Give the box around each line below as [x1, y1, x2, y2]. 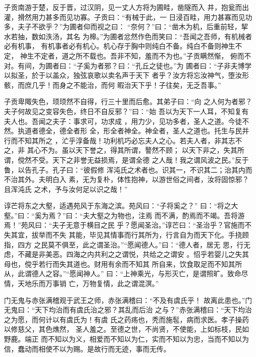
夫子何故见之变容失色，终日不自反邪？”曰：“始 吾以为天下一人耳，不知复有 [4, 106, 249, 116]
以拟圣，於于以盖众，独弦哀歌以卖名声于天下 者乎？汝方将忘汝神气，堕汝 [4, 70, 242, 80]
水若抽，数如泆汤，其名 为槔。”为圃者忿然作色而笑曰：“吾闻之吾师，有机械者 [4, 31, 252, 41]
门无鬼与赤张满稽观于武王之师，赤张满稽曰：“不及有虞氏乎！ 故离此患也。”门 [4, 295, 252, 305]
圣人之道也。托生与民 [172, 125, 242, 136]
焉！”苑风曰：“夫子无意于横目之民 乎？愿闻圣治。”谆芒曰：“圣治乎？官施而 [4, 220, 245, 230]
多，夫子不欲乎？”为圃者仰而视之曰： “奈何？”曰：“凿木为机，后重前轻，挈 [4, 21, 249, 32]
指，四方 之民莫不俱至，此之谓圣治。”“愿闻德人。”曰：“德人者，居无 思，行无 [4, 239, 251, 249]
